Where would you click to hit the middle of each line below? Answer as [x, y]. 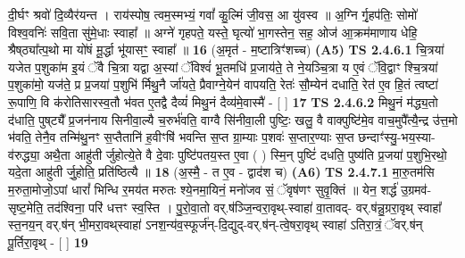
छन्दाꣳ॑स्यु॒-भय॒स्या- [397, 137]
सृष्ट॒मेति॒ [26, 207]
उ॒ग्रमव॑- [416, 189]
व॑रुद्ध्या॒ [24, 154]
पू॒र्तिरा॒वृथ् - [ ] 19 [48, 241]
